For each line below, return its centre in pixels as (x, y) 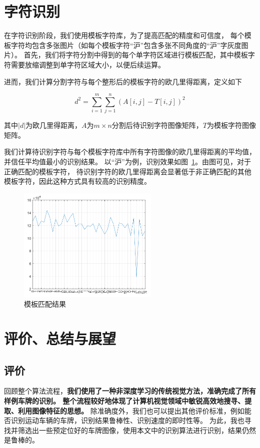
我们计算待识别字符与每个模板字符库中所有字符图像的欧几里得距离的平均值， (130, 152)
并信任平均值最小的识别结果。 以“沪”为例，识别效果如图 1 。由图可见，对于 (127, 161)
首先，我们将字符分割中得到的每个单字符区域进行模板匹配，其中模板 (136, 55)
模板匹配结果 (45, 304)
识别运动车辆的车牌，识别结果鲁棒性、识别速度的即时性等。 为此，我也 (127, 420)
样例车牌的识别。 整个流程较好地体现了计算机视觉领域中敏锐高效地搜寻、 (124, 401)
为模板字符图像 (232, 125)
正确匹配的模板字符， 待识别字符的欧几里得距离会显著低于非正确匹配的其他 (128, 171)
